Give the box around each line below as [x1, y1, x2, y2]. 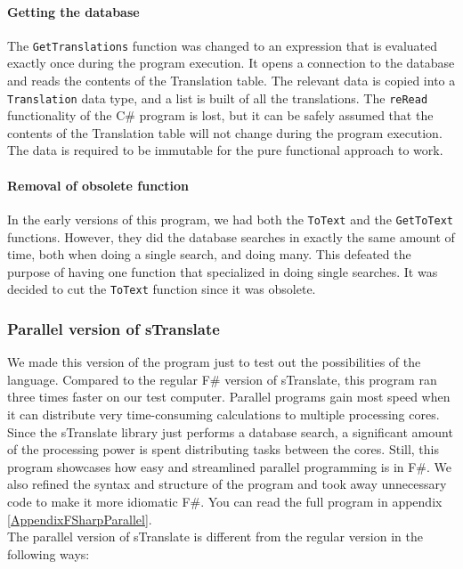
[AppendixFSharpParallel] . [7, 509, 152, 528]
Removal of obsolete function [7, 175, 189, 194]
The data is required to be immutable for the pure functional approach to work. [7, 141, 443, 159]
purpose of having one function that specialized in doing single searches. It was [7, 262, 438, 280]
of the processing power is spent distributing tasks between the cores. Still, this [7, 440, 440, 459]
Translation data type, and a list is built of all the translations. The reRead [7, 88, 428, 107]
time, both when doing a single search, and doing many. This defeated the [7, 245, 411, 264]
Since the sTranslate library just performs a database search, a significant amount [7, 422, 453, 441]
